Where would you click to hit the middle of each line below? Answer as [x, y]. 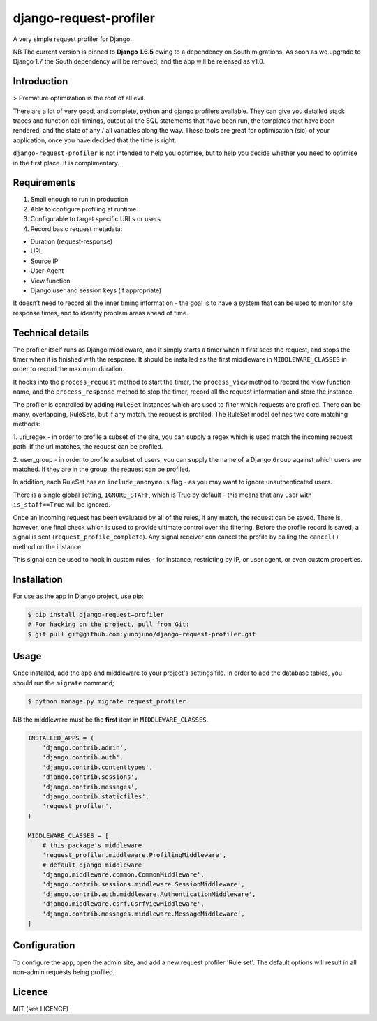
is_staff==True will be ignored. [62, 505]
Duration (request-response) [72, 241]
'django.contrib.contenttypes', [98, 767]
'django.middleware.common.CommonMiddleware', [124, 875]
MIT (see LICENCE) [41, 1008]
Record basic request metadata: [76, 229]
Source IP [44, 261]
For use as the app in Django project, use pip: [78, 596]
